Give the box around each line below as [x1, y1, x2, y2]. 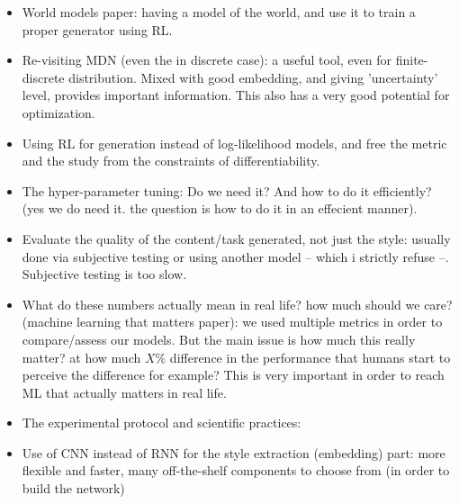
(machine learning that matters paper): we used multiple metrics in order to [22, 312, 443, 331]
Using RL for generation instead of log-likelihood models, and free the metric [22, 133, 447, 152]
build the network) [22, 479, 125, 498]
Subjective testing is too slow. [22, 265, 187, 283]
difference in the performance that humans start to [169, 347, 451, 366]
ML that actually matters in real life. [22, 382, 227, 401]
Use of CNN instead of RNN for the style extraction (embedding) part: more [22, 443, 445, 462]
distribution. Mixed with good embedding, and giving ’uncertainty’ [68, 67, 438, 86]
